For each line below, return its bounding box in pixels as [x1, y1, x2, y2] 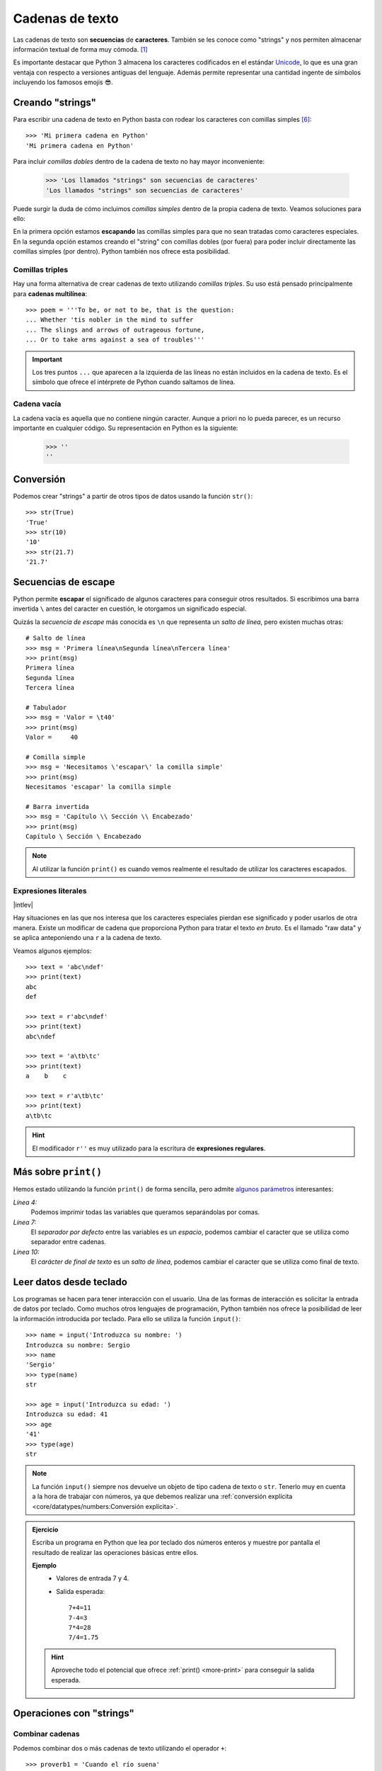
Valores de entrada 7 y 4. [56, 1574, 129, 1583]
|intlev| [13, 900, 33, 909]
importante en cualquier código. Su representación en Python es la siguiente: [13, 424, 238, 432]
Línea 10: [13, 1247, 40, 1256]
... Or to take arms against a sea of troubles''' [25, 336, 205, 344]
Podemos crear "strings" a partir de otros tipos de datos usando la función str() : [13, 492, 253, 500]
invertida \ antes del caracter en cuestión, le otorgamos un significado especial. [13, 604, 247, 613]
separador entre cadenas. [30, 1238, 106, 1246]
